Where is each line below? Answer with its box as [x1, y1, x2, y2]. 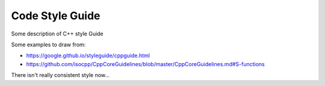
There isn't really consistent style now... [11, 72, 110, 79]
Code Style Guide [11, 9, 101, 22]
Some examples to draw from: [11, 41, 86, 48]
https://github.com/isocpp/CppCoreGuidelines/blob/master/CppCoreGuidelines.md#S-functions [26, 60, 265, 67]
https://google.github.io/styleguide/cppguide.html [26, 52, 150, 60]
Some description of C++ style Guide [11, 30, 104, 37]
